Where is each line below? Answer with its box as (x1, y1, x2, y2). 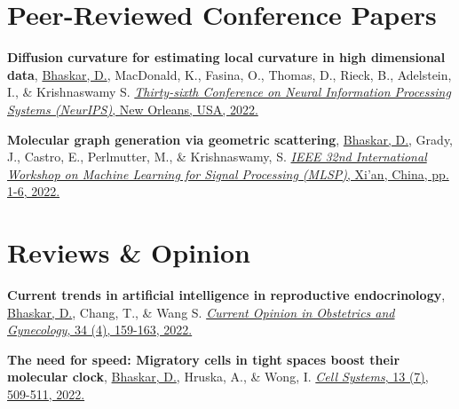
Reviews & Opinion (7, 234, 250, 271)
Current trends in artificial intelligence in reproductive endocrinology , (7, 286, 446, 303)
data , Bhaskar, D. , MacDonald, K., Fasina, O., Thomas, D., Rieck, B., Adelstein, (7, 65, 452, 83)
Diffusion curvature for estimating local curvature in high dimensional (7, 48, 446, 67)
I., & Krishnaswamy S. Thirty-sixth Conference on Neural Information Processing (7, 83, 451, 101)
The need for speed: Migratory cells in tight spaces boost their (7, 350, 400, 368)
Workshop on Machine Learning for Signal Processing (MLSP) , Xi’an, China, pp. (7, 164, 449, 183)
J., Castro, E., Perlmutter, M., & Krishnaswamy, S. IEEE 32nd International (7, 147, 427, 166)
